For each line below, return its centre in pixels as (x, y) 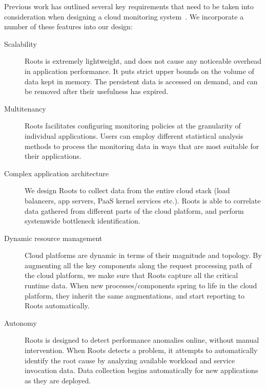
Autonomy (21, 322)
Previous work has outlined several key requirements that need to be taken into (129, 6)
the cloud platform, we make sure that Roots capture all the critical (131, 275)
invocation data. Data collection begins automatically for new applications (141, 370)
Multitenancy (25, 108)
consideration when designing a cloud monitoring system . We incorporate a (124, 16)
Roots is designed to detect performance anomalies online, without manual (142, 340)
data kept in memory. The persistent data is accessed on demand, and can (141, 81)
